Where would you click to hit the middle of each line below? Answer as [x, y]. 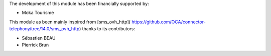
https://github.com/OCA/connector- [168, 22]
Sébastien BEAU [39, 38]
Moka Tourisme [38, 13]
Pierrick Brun [35, 45]
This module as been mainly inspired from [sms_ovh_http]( [70, 22]
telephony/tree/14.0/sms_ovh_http [44, 29]
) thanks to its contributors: [107, 29]
